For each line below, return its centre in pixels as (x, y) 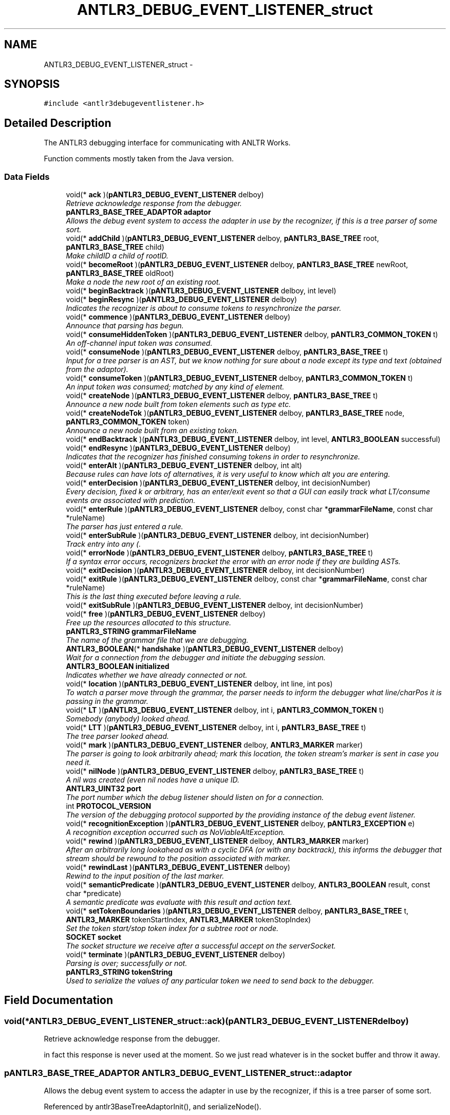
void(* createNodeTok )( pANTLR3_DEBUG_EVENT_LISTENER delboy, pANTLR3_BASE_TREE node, (235, 413)
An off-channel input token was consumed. (139, 343)
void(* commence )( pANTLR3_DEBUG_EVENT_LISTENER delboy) (178, 317)
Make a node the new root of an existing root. (143, 282)
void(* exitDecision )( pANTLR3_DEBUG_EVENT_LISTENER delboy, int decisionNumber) (215, 570)
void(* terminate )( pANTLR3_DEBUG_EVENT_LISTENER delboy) (176, 955)
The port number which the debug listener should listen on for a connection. (195, 797)
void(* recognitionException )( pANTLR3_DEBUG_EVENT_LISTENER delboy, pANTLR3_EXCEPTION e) (240, 824)
